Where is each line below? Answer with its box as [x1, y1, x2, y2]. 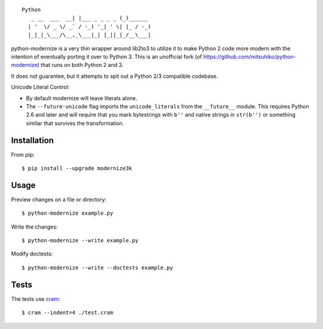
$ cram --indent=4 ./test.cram [22, 309, 114, 316]
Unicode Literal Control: [11, 84, 70, 91]
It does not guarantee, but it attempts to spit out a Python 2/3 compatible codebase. [11, 72, 218, 80]
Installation [11, 135, 54, 145]
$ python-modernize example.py [22, 210, 114, 217]
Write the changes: [11, 223, 58, 230]
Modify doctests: [11, 250, 53, 257]
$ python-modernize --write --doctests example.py [22, 264, 173, 271]
